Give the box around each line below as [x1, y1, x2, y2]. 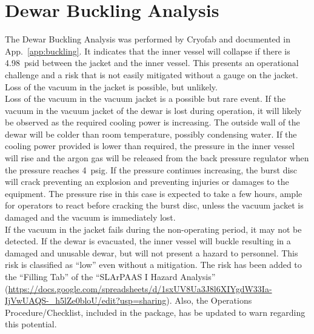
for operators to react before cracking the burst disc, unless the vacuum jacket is [5, 199, 304, 212]
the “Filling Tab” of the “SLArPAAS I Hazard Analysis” [5, 270, 216, 282]
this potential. [5, 318, 57, 330]
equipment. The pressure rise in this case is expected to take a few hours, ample [5, 187, 302, 199]
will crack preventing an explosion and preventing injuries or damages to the [5, 175, 289, 188]
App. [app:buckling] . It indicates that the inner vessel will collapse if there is [5, 44, 290, 57]
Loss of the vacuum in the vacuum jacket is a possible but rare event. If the [5, 92, 286, 105]
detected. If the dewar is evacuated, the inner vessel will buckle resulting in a [5, 235, 291, 247]
